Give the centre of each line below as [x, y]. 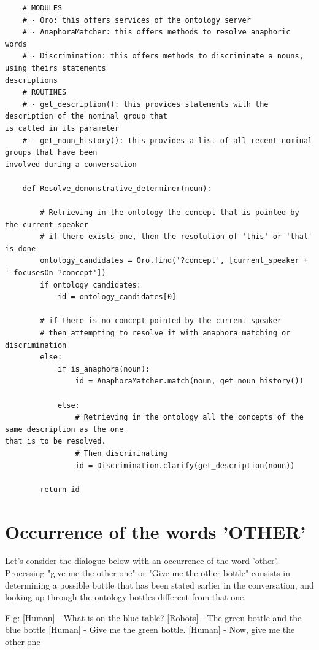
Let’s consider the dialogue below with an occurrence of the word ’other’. [142, 561]
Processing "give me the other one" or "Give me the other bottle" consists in [148, 573]
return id [60, 489]
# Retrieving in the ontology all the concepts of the [189, 417]
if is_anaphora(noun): [104, 369]
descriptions [31, 80]
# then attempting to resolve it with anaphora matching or [165, 333]
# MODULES [42, 8]
